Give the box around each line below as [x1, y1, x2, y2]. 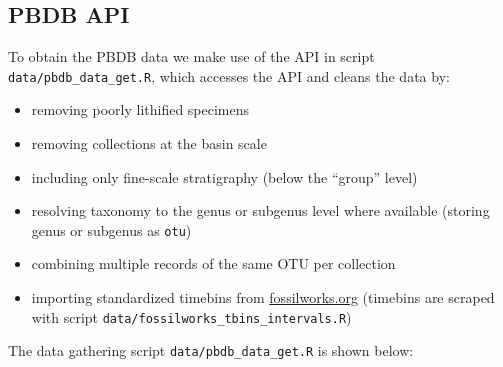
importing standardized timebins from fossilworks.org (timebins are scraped [31, 287, 495, 308]
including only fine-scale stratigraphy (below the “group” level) [31, 166, 418, 187]
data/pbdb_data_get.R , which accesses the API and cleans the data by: [8, 65, 450, 86]
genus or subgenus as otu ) [31, 219, 192, 240]
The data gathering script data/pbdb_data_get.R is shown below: [8, 340, 414, 361]
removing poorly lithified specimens [31, 99, 250, 120]
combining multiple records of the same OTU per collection [31, 253, 396, 274]
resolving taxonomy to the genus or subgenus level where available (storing [31, 200, 490, 221]
